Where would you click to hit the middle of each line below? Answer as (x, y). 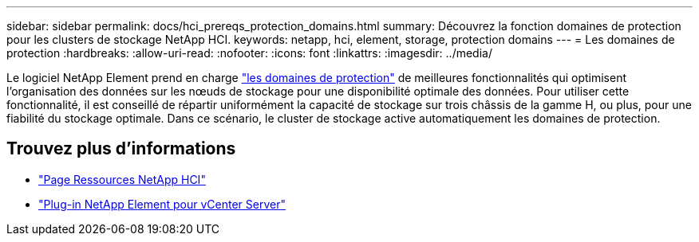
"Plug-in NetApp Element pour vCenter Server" (162, 204)
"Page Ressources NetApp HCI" (122, 179)
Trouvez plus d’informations (121, 149)
